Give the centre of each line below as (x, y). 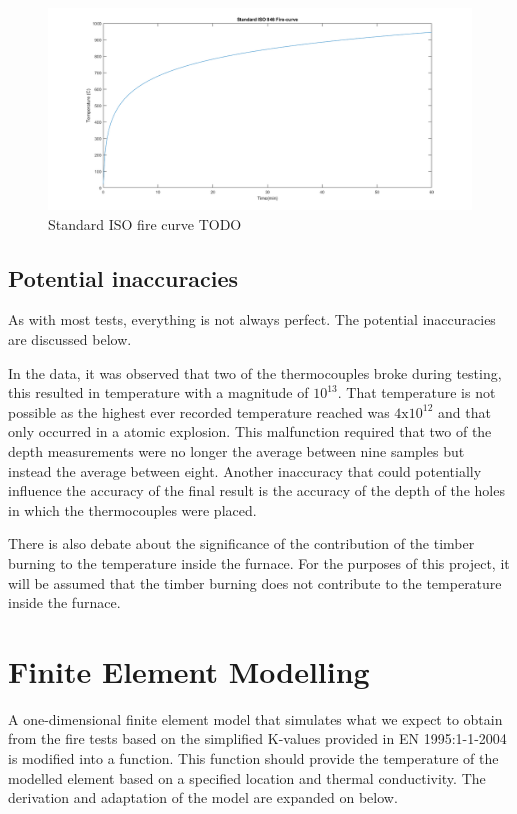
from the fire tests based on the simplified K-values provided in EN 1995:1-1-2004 (257, 738)
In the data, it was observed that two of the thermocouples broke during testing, (255, 372)
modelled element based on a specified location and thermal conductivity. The (247, 777)
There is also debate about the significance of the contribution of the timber (241, 543)
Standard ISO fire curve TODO (145, 223)
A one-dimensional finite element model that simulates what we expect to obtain (255, 718)
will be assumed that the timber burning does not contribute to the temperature (255, 582)
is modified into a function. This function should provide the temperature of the (253, 758)
